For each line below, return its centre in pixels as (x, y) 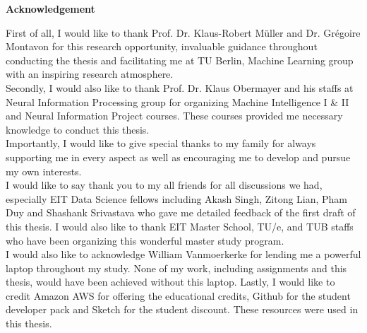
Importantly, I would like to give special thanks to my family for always (161, 143)
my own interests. (44, 171)
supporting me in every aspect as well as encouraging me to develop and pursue (178, 157)
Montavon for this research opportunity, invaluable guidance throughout (162, 46)
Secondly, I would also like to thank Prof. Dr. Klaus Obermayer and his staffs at (180, 87)
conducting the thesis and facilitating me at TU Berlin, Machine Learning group (180, 60)
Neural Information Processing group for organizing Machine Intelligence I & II (178, 101)
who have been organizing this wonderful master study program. (145, 240)
